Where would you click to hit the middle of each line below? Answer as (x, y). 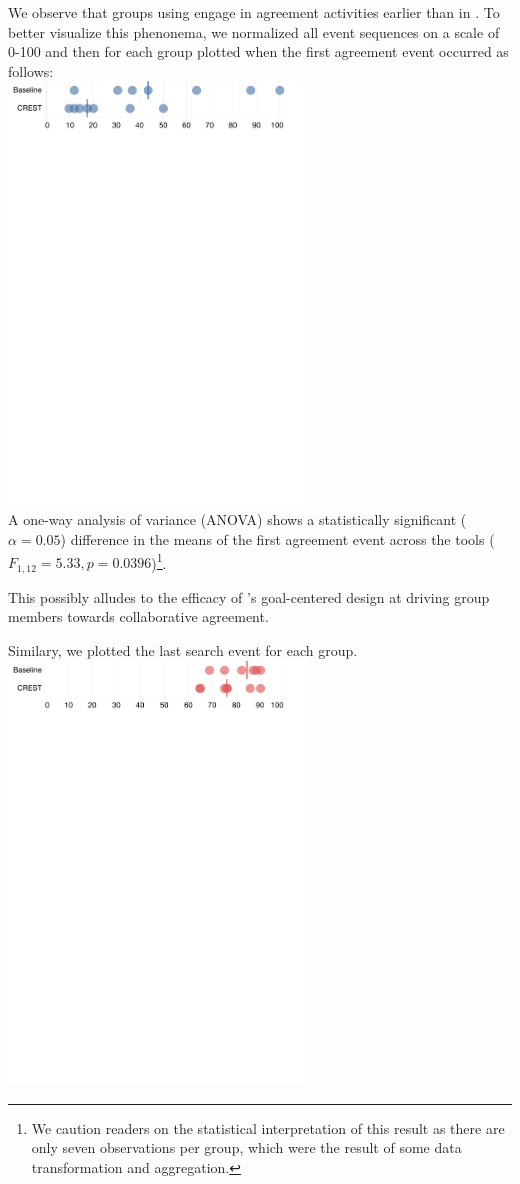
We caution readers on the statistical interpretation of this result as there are (268, 1127)
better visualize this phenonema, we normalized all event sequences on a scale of (254, 31)
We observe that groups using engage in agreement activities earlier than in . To (254, 12)
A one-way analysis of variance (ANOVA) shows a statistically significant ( (237, 519)
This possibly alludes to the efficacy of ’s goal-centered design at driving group (249, 596)
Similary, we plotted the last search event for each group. (183, 649)
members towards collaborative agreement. (138, 616)
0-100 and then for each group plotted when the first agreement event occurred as (258, 51)
